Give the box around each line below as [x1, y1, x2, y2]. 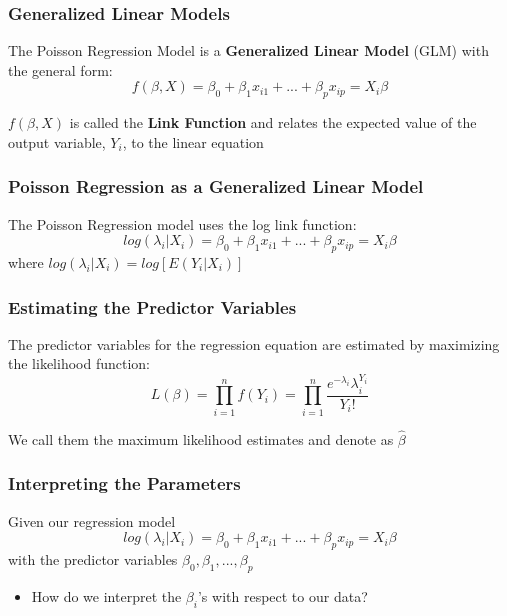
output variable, [8, 131, 106, 152]
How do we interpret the [31, 585, 182, 606]
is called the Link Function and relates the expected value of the [69, 112, 477, 133]
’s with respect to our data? [197, 585, 368, 606]
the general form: [8, 59, 113, 80]
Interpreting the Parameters [8, 471, 241, 496]
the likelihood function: [8, 353, 150, 374]
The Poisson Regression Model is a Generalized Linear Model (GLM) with [8, 40, 489, 61]
